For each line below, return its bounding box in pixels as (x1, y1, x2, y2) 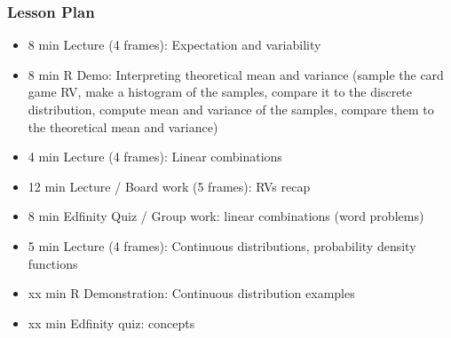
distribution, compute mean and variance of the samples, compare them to (28, 100, 434, 118)
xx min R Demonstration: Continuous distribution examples (28, 284, 355, 303)
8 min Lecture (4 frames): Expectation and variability (28, 35, 321, 54)
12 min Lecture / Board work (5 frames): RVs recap (28, 177, 311, 195)
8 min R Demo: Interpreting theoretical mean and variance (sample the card (28, 65, 444, 83)
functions (28, 254, 78, 272)
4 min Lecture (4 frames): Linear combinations (28, 147, 282, 166)
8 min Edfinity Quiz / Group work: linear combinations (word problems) (28, 207, 424, 225)
